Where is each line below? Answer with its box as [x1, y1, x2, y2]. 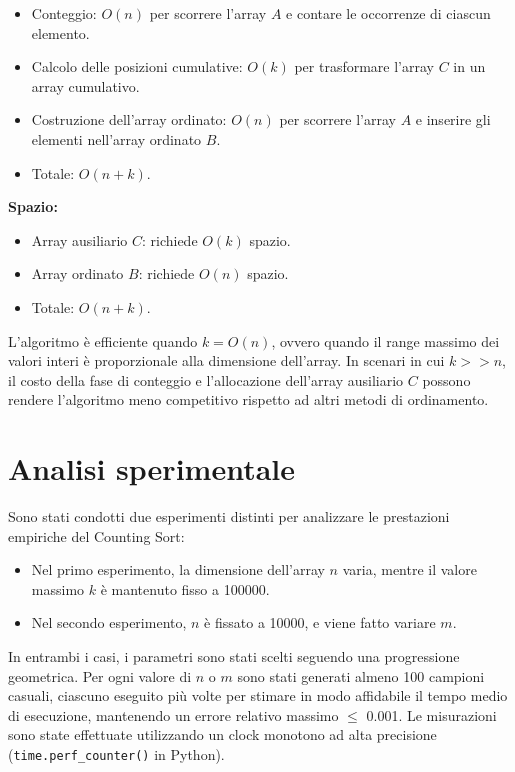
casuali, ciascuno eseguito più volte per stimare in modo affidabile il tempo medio [8, 685, 508, 706]
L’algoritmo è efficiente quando [8, 330, 198, 351]
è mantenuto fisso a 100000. [100, 578, 270, 599]
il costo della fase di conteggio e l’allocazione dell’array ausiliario [8, 369, 404, 390]
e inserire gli [415, 109, 491, 130]
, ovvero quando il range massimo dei [271, 330, 500, 351]
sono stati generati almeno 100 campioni [237, 665, 485, 686]
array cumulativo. [31, 75, 140, 96]
